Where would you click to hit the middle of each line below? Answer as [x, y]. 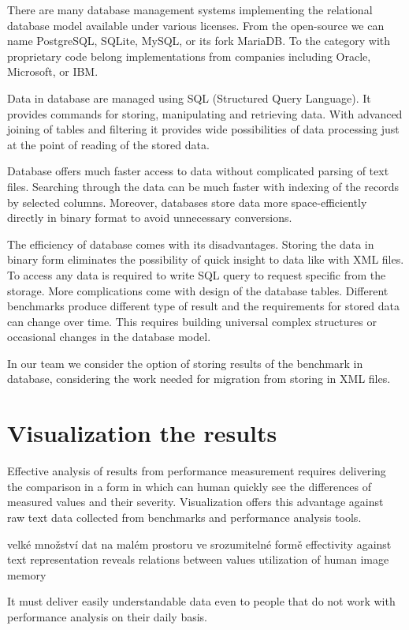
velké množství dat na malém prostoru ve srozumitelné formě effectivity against [199, 544]
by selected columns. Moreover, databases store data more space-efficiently [187, 202]
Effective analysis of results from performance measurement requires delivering [197, 471]
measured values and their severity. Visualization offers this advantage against [195, 502]
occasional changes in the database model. [109, 337]
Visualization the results [142, 433]
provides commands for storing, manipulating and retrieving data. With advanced [205, 113]
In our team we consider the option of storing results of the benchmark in [185, 363]
